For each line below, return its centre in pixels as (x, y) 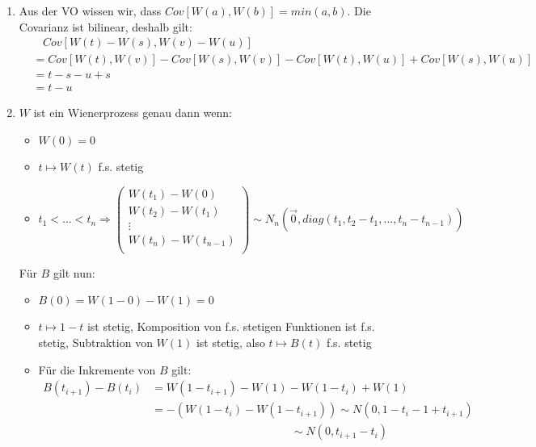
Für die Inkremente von (97, 369)
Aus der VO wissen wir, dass (90, 10)
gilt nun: (74, 272)
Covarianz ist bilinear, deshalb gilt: (106, 26)
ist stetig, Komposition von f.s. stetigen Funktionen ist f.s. (231, 326)
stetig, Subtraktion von (95, 342)
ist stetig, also (230, 342)
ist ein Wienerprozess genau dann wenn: (133, 113)
